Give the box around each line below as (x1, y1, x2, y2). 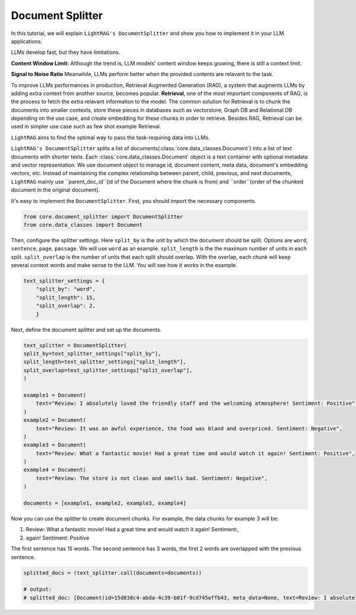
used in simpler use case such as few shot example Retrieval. (11, 123, 161, 130)
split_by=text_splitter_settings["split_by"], (23, 350, 161, 357)
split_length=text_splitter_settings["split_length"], (23, 359, 186, 365)
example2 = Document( (23, 417, 87, 424)
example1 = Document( (23, 392, 87, 398)
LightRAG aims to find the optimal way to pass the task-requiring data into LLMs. (11, 134, 210, 141)
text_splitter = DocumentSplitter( (23, 342, 127, 348)
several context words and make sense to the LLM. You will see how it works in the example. (11, 262, 237, 269)
